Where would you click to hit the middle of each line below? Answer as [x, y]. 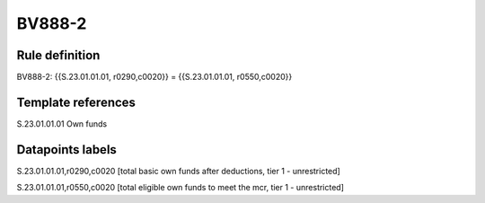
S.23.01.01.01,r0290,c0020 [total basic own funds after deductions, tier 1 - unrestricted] [178, 171]
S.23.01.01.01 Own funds [62, 124]
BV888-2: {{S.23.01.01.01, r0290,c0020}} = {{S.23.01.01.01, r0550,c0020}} [154, 77]
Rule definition [58, 55]
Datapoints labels [66, 150]
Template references [76, 102]
